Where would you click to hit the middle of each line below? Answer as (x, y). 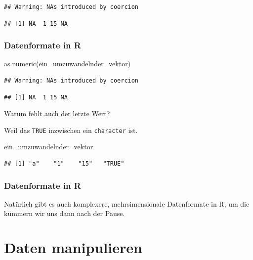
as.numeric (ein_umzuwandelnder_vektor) (67, 64)
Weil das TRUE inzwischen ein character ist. (71, 130)
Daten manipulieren (73, 247)
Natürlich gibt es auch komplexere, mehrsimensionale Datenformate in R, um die (127, 203)
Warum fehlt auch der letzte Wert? (57, 113)
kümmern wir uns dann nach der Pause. (64, 213)
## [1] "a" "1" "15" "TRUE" (64, 164)
